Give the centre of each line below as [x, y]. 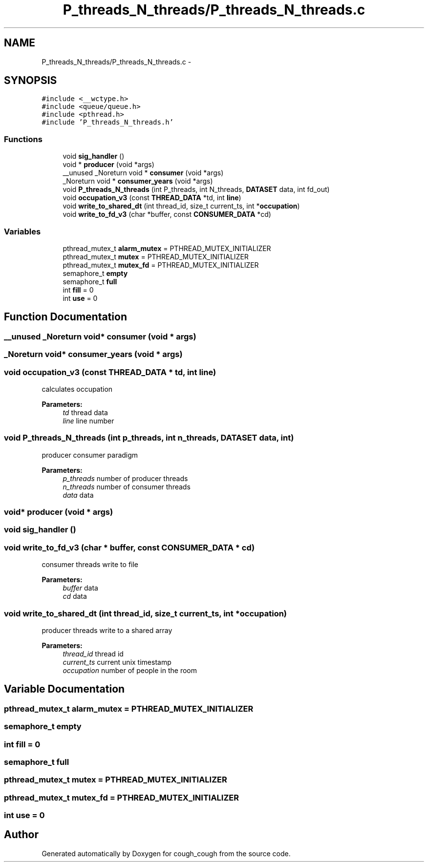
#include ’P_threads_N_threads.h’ [108, 122]
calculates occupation [77, 389]
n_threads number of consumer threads [127, 486]
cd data [75, 596]
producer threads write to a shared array [107, 630]
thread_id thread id [93, 654]
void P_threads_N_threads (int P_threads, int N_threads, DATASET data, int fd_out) [196, 190]
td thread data [85, 412]
